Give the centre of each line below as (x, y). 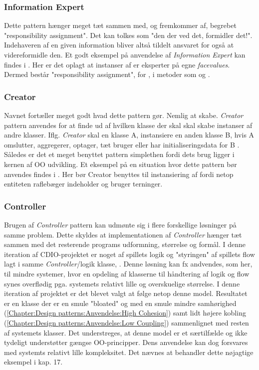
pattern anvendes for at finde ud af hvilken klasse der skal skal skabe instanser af (128, 125)
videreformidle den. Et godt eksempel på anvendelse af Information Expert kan (125, 54)
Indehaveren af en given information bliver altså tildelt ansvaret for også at (119, 45)
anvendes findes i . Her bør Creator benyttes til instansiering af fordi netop (119, 174)
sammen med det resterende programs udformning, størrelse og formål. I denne (125, 244)
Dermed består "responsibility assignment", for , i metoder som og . (107, 74)
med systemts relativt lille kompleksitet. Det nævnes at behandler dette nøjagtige (129, 352)
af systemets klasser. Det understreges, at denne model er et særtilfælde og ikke (126, 332)
